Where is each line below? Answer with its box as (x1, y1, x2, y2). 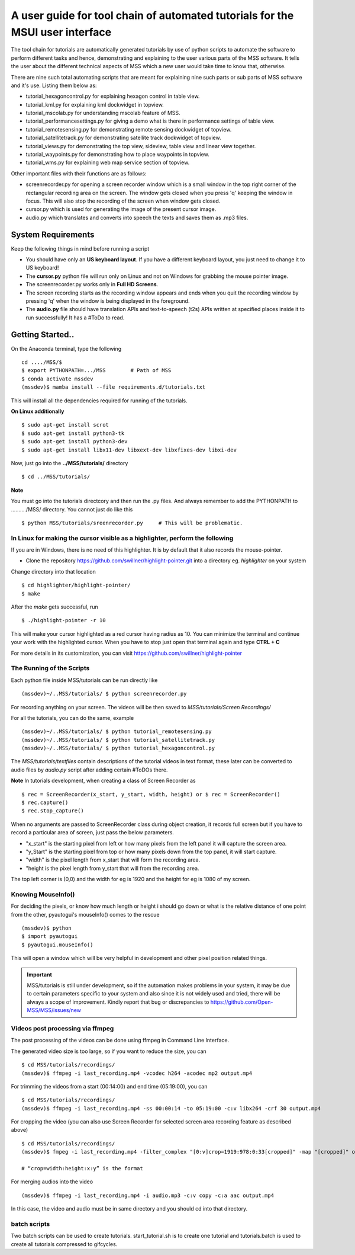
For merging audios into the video (11, 1178, 93, 1185)
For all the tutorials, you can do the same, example (11, 714, 134, 721)
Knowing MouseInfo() (11, 890, 75, 898)
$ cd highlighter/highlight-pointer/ (21, 582, 131, 589)
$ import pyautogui (21, 933, 78, 940)
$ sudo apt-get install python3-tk (21, 430, 125, 437)
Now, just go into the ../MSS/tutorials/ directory (11, 460, 128, 466)
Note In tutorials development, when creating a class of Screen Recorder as (11, 777, 196, 785)
